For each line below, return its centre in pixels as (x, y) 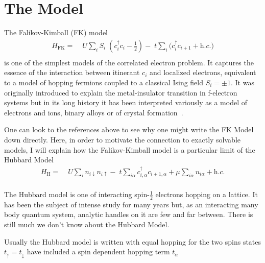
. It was (243, 82)
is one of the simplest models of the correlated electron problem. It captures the (129, 62)
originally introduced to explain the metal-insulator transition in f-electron (121, 92)
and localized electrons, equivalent (203, 72)
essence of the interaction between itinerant (72, 72)
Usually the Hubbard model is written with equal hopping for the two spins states (133, 241)
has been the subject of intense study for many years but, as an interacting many (131, 204)
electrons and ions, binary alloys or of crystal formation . (94, 112)
